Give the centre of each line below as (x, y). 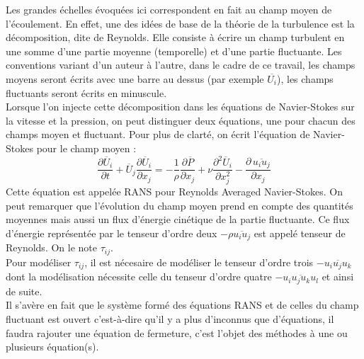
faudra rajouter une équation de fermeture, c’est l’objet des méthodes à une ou (177, 332)
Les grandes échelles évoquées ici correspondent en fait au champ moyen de (169, 9)
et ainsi (338, 277)
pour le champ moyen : (86, 148)
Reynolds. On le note (51, 247)
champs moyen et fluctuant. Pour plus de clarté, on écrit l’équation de (158, 134)
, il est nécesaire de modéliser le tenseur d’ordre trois (199, 262)
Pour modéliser (39, 262)
